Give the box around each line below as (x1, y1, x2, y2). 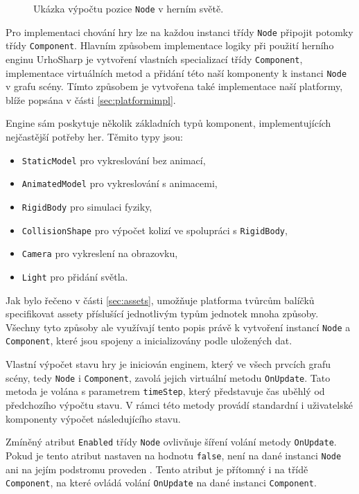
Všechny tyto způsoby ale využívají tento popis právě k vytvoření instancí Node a (6, 319, 351, 334)
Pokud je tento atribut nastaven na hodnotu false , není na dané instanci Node (6, 448, 342, 462)
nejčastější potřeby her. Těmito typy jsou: (6, 130, 183, 144)
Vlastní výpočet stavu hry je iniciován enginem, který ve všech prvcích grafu (6, 357, 331, 371)
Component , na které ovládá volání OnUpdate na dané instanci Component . (6, 475, 317, 490)
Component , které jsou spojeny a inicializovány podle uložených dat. (6, 333, 292, 348)
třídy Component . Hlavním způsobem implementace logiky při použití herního (6, 38, 334, 53)
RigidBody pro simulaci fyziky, (21, 199, 152, 213)
